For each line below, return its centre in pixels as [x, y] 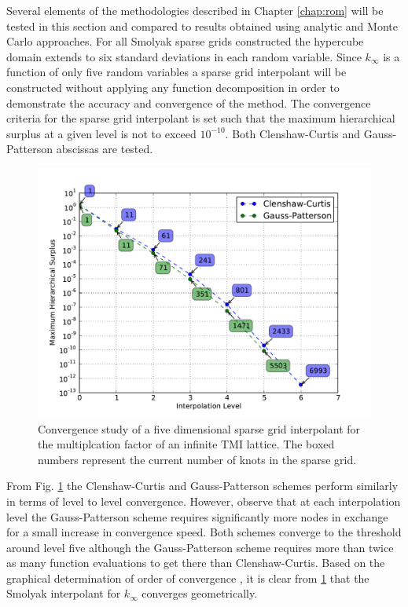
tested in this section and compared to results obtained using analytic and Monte [202, 26]
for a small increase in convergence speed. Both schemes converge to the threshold [204, 532]
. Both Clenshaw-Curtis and [293, 133]
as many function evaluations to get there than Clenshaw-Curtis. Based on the [196, 563]
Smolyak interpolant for [64, 593]
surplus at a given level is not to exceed [101, 133]
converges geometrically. [200, 593]
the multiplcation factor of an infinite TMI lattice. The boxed [186, 444]
